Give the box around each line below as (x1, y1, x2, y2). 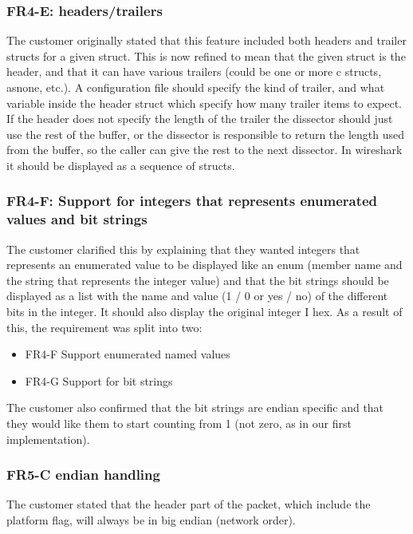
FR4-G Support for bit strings (25, 372, 173, 389)
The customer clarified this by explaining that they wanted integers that (6, 240, 360, 257)
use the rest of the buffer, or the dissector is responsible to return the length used (6, 125, 405, 142)
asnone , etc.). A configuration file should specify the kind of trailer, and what (6, 79, 385, 95)
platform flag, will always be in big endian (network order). (6, 512, 296, 528)
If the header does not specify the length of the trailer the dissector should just (6, 110, 393, 127)
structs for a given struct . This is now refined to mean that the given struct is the (6, 47, 406, 64)
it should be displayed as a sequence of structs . (6, 156, 235, 173)
